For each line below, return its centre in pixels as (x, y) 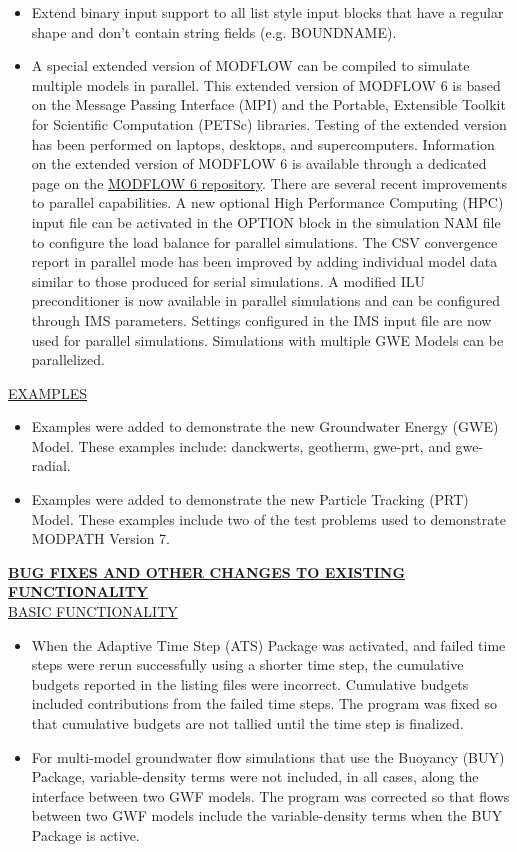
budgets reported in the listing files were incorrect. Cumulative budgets (250, 683)
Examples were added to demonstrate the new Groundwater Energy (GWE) (265, 426)
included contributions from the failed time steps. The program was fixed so (264, 703)
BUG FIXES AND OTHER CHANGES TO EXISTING (207, 571)
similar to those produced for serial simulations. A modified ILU (228, 280)
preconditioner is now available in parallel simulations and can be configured (266, 300)
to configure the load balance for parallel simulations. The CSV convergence (264, 241)
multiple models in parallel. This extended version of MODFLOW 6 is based (266, 84)
